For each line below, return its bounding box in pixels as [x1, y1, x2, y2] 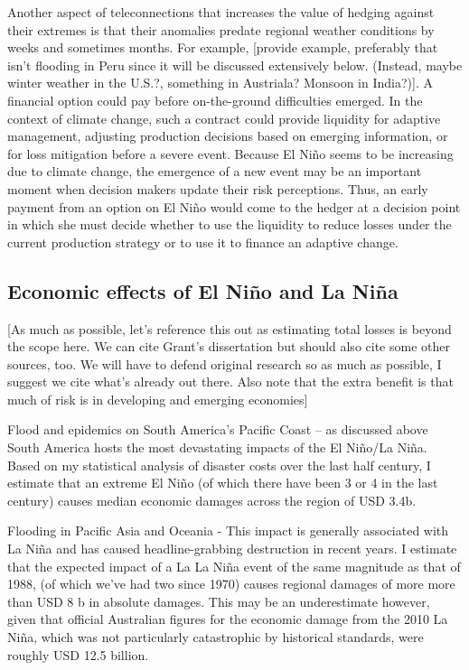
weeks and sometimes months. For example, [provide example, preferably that [7, 38, 438, 57]
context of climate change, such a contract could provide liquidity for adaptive [7, 108, 441, 127]
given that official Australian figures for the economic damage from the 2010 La [7, 610, 448, 628]
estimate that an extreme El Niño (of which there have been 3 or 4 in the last [7, 473, 438, 492]
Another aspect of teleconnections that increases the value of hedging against [7, 3, 435, 21]
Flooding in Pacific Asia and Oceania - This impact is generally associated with [7, 521, 449, 540]
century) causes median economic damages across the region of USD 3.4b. [7, 490, 417, 509]
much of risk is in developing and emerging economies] [7, 389, 308, 408]
